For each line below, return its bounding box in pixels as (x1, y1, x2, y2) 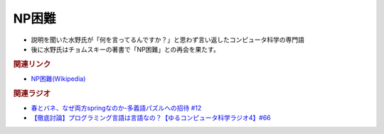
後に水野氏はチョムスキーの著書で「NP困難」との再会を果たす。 (31, 45, 220, 53)
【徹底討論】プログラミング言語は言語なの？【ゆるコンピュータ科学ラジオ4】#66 (31, 113, 271, 122)
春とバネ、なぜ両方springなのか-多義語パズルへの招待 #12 (31, 104, 202, 113)
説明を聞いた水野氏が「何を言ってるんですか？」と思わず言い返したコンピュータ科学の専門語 (31, 35, 305, 44)
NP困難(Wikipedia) (31, 74, 86, 83)
